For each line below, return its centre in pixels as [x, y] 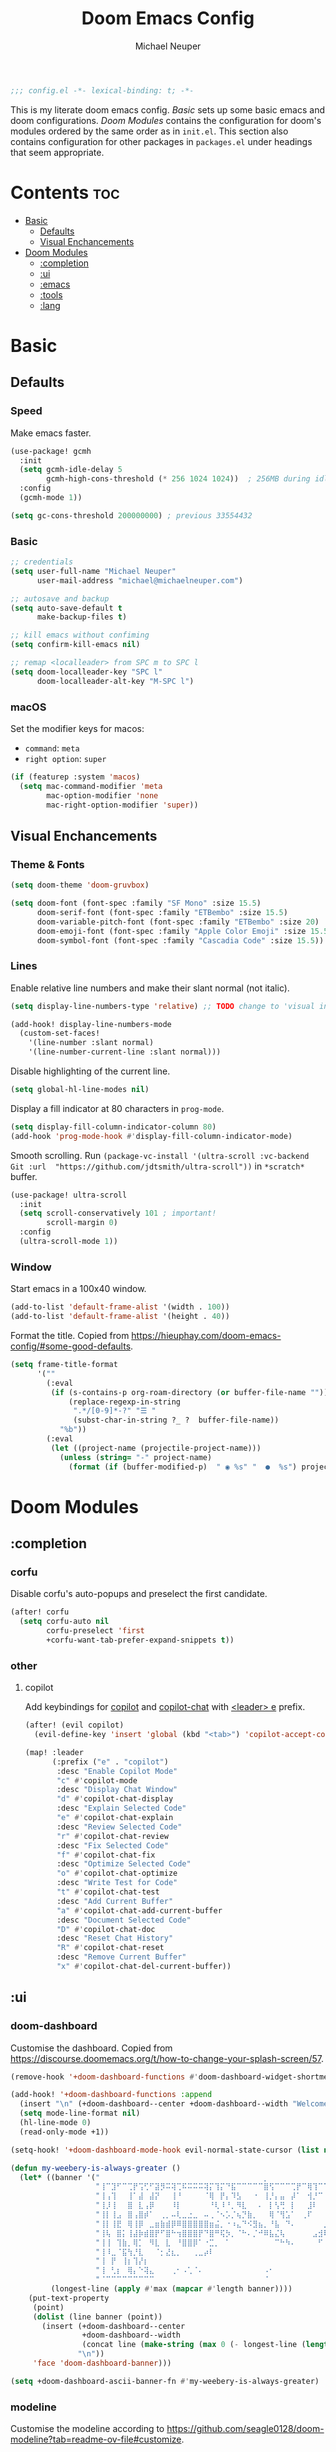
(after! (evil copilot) [74, 1725]
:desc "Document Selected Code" [124, 1920]
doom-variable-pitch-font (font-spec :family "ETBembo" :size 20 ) [178, 922]
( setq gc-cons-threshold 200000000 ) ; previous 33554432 [131, 515]
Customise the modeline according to [87, 2429]
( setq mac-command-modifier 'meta [91, 786]
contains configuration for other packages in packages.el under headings [161, 141]
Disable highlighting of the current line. [90, 1071]
